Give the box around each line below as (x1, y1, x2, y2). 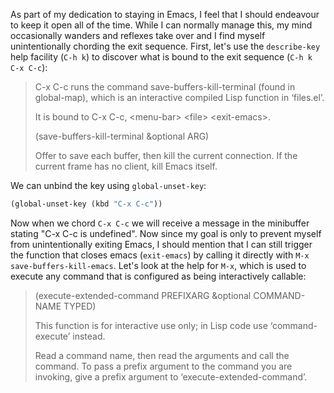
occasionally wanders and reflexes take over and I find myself (10, 30, 266, 41)
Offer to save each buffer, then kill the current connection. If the (34, 150, 298, 161)
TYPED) (63, 300, 97, 312)
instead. (72, 330, 106, 342)
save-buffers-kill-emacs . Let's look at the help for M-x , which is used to (10, 259, 307, 271)
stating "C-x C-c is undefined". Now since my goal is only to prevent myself (10, 227, 322, 239)
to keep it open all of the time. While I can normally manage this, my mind (10, 19, 313, 31)
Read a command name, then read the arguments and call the (34, 349, 290, 361)
